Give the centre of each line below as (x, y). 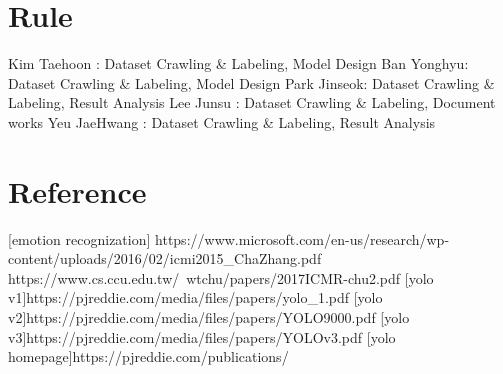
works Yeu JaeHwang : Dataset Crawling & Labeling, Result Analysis (222, 121)
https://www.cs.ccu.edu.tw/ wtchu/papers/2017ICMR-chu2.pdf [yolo (221, 277)
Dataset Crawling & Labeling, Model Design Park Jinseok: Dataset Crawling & (251, 82)
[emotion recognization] (79, 238)
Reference (77, 190)
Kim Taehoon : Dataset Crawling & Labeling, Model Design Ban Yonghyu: (238, 63)
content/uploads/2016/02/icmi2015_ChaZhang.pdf (165, 258)
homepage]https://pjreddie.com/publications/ (148, 356)
